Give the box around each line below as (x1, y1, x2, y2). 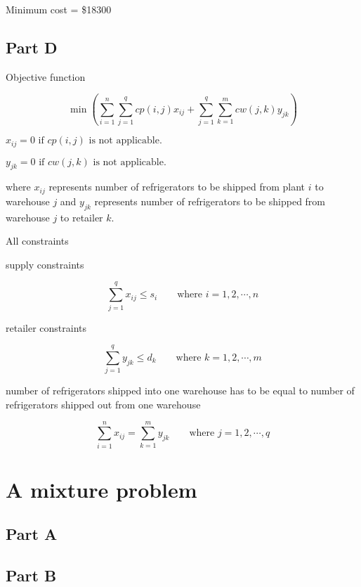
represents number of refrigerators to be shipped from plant (48, 179, 306, 194)
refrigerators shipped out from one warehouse (6, 396, 201, 411)
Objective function (6, 69, 86, 84)
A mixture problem (6, 475, 197, 503)
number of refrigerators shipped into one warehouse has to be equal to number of (6, 383, 355, 398)
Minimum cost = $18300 (6, 2, 112, 16)
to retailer (60, 209, 103, 224)
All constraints (6, 233, 69, 248)
